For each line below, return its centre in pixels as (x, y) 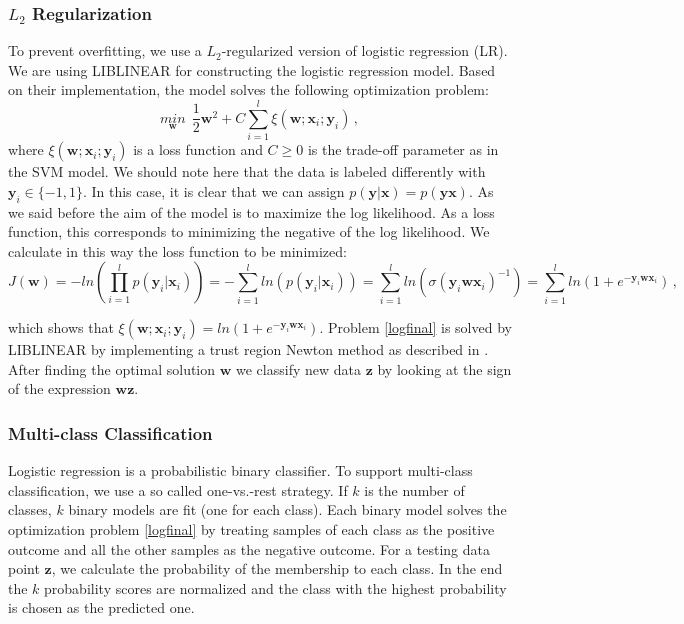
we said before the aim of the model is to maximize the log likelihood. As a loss (251, 211)
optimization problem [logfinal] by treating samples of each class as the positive (251, 529)
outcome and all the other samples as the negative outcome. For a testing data (249, 548)
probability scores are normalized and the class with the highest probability (275, 587)
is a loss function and (198, 149)
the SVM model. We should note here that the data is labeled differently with (247, 171)
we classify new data (298, 368)
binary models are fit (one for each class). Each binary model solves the (287, 509)
